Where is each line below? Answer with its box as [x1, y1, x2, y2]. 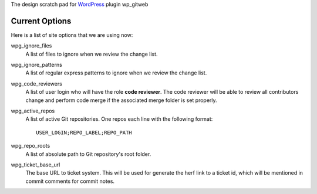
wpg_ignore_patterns [11, 62, 63, 69]
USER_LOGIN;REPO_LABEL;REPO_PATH [36, 129, 132, 136]
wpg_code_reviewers [11, 80, 63, 87]
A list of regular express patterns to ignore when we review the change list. [25, 69, 207, 76]
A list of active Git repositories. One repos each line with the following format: [25, 115, 213, 122]
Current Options [11, 16, 72, 26]
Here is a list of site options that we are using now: [11, 31, 133, 38]
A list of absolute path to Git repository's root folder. [25, 150, 151, 158]
